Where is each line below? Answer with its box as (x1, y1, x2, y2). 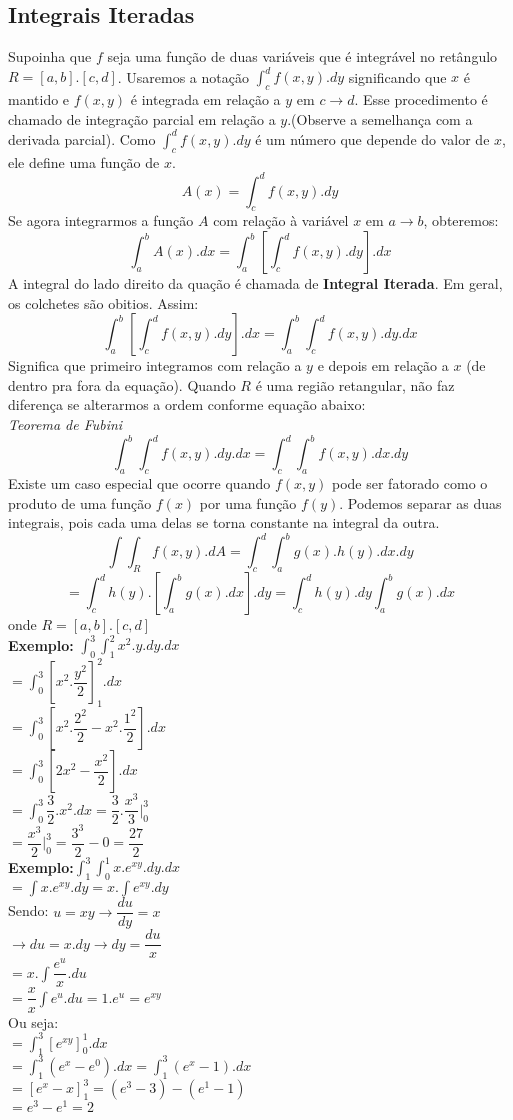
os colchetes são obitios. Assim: (8, 292, 199, 313)
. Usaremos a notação (117, 66, 249, 87)
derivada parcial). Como (8, 128, 156, 149)
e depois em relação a (317, 355, 449, 376)
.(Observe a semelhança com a (287, 108, 473, 129)
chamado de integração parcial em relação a (8, 108, 276, 129)
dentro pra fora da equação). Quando (8, 374, 236, 395)
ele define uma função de (8, 151, 160, 172)
